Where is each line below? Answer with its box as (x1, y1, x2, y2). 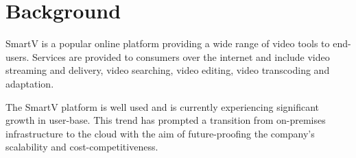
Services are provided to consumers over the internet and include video (32, 49, 330, 64)
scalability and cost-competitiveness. (5, 140, 158, 154)
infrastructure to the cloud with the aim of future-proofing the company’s (5, 126, 315, 140)
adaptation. (5, 76, 54, 90)
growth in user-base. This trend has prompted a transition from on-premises (5, 113, 326, 127)
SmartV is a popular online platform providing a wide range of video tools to (5, 36, 330, 51)
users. (5, 49, 29, 64)
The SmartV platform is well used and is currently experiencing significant (5, 99, 320, 114)
